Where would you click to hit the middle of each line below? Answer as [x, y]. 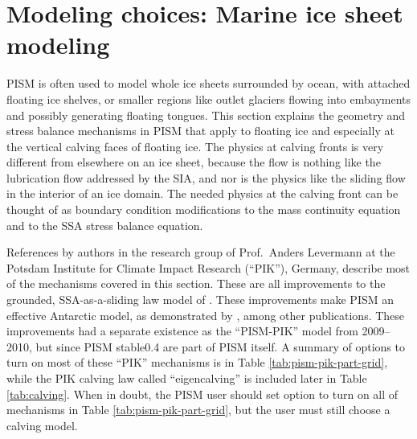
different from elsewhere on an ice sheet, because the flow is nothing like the [194, 162]
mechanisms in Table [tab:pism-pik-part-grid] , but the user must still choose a [198, 410]
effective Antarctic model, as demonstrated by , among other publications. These [206, 315]
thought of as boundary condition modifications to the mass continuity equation [204, 209]
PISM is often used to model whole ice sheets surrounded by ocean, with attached [208, 83]
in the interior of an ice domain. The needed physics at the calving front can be [202, 193]
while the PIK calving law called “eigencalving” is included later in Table [187, 378]
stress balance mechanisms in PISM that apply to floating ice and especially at [200, 131]
